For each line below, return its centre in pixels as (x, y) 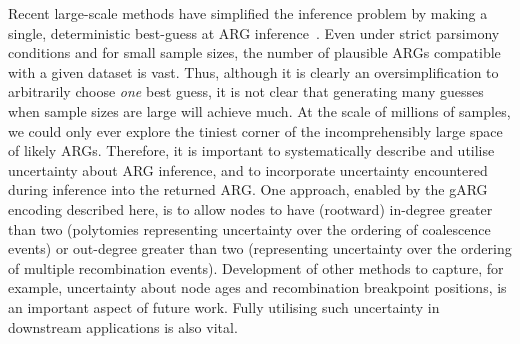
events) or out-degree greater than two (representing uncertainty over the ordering (260, 248)
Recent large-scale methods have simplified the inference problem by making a (248, 13)
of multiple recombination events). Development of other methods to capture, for (256, 267)
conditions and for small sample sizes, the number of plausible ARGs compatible (254, 52)
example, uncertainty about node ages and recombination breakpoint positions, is (257, 287)
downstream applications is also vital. (123, 326)
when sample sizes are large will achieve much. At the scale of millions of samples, (259, 110)
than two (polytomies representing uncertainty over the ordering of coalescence (249, 228)
